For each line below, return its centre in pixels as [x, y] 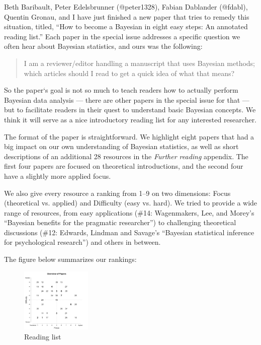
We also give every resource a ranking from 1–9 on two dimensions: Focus [117, 193]
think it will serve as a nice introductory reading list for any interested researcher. [130, 119]
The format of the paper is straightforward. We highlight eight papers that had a [129, 136]
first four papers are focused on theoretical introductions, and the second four [124, 166]
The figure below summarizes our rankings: [70, 259]
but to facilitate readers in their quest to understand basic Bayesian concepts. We [130, 110]
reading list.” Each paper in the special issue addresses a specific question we [122, 36]
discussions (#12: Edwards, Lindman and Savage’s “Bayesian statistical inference [129, 232]
